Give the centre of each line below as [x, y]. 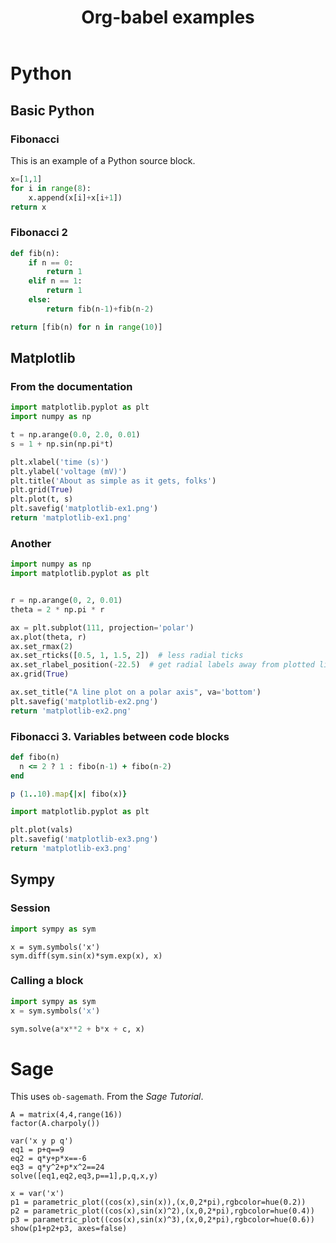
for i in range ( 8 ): [51, 188]
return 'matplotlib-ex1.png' [71, 518]
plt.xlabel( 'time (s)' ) [60, 462]
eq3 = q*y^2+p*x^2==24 [57, 1167]
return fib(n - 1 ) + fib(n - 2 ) [100, 309]
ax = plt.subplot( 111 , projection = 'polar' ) [102, 627]
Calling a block [47, 981]
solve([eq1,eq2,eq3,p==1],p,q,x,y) [84, 1176]
